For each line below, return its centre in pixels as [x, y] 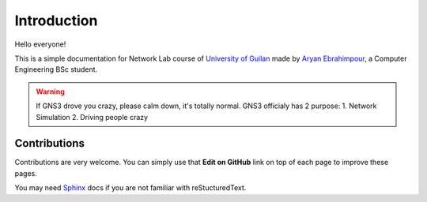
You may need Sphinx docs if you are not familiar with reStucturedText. [130, 188]
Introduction [56, 21]
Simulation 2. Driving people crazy [92, 117]
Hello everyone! [40, 44]
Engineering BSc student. [56, 69]
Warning [50, 92]
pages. [26, 173]
